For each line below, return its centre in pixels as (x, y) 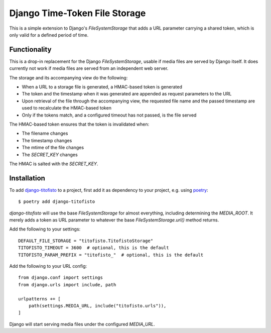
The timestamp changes (47, 140)
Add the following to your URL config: (48, 266)
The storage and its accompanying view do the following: (69, 77)
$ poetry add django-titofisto (57, 202)
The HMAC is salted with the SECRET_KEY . (54, 164)
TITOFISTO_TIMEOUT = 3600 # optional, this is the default (94, 248)
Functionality (30, 49)
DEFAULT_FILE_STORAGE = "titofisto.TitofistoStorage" (86, 241)
